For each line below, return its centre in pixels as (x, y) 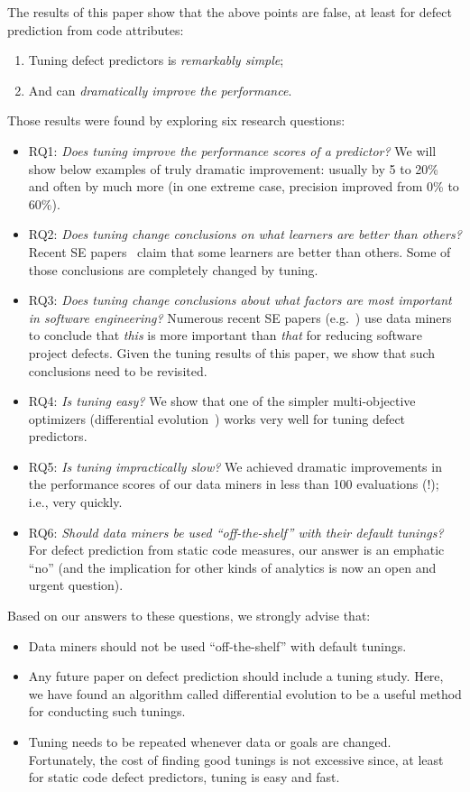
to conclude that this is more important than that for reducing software (226, 335)
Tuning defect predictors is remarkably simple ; (156, 60)
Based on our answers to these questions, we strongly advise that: (189, 616)
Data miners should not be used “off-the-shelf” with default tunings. (217, 645)
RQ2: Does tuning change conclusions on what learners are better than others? (245, 234)
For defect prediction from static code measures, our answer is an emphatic (236, 550)
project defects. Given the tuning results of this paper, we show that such (232, 352)
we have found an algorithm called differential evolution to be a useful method (245, 693)
